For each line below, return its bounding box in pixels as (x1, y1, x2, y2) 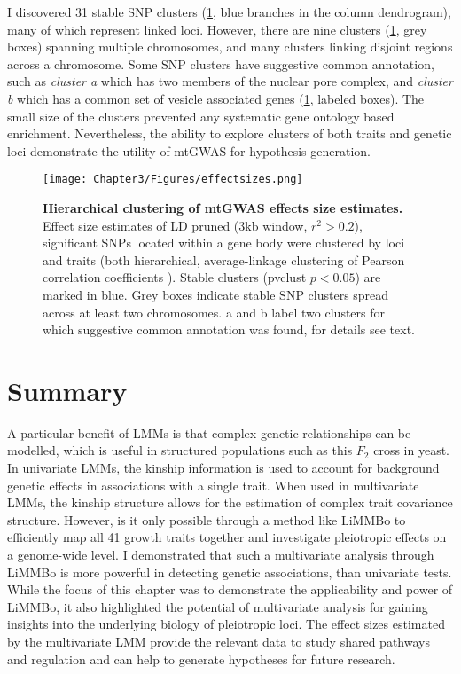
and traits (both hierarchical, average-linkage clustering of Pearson (43, 250, 405, 269)
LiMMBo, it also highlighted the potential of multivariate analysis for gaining (7, 597, 428, 615)
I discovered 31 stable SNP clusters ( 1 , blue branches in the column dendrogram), (7, 3, 451, 20)
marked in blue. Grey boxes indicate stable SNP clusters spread (43, 285, 389, 303)
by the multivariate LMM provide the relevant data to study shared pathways (7, 632, 430, 650)
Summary (7, 372, 128, 408)
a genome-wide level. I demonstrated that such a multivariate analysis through (7, 545, 434, 564)
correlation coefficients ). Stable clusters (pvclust (43, 268, 307, 286)
